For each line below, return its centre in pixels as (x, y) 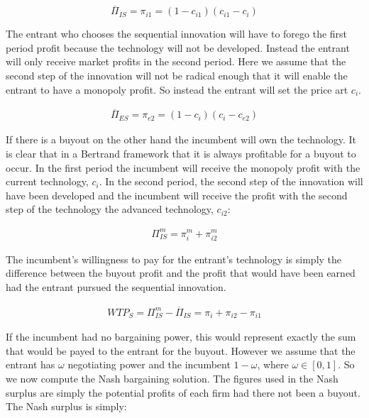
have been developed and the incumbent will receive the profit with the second (177, 195)
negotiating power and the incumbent (149, 364)
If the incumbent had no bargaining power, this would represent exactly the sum (181, 337)
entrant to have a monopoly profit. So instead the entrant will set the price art (177, 89)
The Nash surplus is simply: (66, 406)
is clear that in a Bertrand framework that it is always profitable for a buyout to (181, 154)
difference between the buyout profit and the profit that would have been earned (181, 273)
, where (273, 364)
